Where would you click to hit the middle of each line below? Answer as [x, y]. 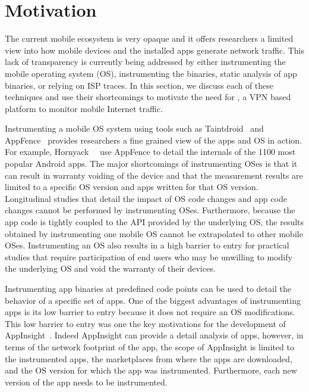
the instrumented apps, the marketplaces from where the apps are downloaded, [149, 358]
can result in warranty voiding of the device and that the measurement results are [154, 175]
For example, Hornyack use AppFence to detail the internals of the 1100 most [150, 152]
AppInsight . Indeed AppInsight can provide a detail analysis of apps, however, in [154, 335]
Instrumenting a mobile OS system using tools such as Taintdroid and [134, 128]
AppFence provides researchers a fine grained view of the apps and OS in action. [154, 140]
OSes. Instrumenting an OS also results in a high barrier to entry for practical [147, 245]
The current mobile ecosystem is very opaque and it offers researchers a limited [149, 38]
